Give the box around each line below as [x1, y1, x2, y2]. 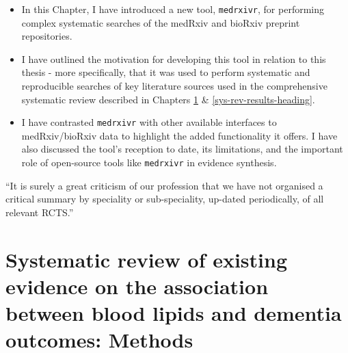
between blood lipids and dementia [5, 299, 342, 327]
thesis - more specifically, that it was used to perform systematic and [21, 65, 310, 79]
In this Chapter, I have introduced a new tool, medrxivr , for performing [21, 2, 324, 16]
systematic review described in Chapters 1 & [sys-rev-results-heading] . [21, 92, 315, 106]
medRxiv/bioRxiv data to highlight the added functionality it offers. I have [21, 128, 338, 142]
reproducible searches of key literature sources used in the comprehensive [21, 79, 327, 93]
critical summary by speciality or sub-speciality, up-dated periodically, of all [5, 192, 324, 206]
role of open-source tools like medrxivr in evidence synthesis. [21, 155, 277, 170]
